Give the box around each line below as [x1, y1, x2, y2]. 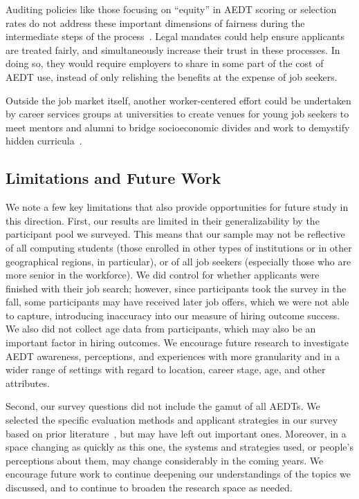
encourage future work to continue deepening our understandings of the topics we [6, 467, 351, 481]
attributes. [6, 375, 50, 390]
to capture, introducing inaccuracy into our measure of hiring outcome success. [6, 308, 340, 322]
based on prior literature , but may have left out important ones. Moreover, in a [6, 426, 347, 440]
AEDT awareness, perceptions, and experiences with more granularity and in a [6, 348, 340, 363]
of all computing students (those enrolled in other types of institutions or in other [6, 240, 352, 254]
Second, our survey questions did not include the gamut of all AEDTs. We [6, 399, 320, 413]
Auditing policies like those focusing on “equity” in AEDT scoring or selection [6, 2, 337, 16]
